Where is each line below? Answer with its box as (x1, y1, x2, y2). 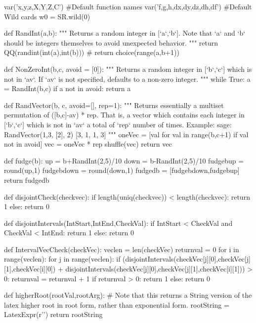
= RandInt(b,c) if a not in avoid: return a (4, 83, 131, 94)
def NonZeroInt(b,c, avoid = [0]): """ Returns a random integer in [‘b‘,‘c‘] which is (4, 63, 252, 74)
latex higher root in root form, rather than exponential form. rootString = (4, 299, 229, 310)
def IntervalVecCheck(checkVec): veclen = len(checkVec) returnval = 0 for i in (4, 244, 239, 254)
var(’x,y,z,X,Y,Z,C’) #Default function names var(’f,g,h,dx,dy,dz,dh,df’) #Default (4, 1, 252, 11)
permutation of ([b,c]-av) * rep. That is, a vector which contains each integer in (4, 109, 245, 120)
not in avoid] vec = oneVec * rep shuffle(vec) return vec (4, 139, 172, 149)
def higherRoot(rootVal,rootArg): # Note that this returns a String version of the (4, 290, 252, 300)
